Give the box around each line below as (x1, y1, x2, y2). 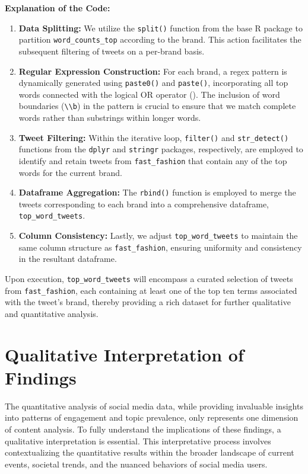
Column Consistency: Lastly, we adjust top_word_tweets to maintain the (18, 229, 298, 242)
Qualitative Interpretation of (5, 342, 244, 366)
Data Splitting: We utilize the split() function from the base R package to (18, 21, 303, 34)
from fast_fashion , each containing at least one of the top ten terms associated (5, 284, 297, 296)
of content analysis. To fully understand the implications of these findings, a (5, 422, 281, 435)
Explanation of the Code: (5, 2, 110, 14)
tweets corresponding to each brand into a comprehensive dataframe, (18, 197, 269, 210)
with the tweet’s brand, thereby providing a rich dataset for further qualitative (5, 296, 291, 308)
